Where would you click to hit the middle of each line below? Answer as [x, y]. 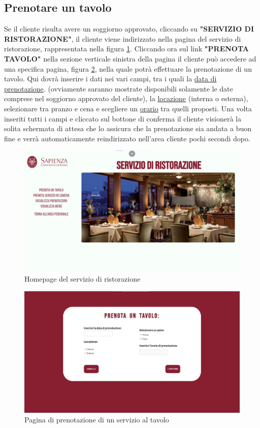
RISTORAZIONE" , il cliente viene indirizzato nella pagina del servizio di [123, 38]
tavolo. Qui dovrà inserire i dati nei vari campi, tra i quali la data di [110, 79]
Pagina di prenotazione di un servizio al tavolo [97, 420]
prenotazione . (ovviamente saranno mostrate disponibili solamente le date [119, 88]
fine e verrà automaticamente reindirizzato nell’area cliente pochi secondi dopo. [127, 138]
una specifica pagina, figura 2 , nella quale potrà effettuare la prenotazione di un [128, 68]
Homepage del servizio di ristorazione [83, 279]
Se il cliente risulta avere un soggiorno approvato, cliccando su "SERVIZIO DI [129, 29]
